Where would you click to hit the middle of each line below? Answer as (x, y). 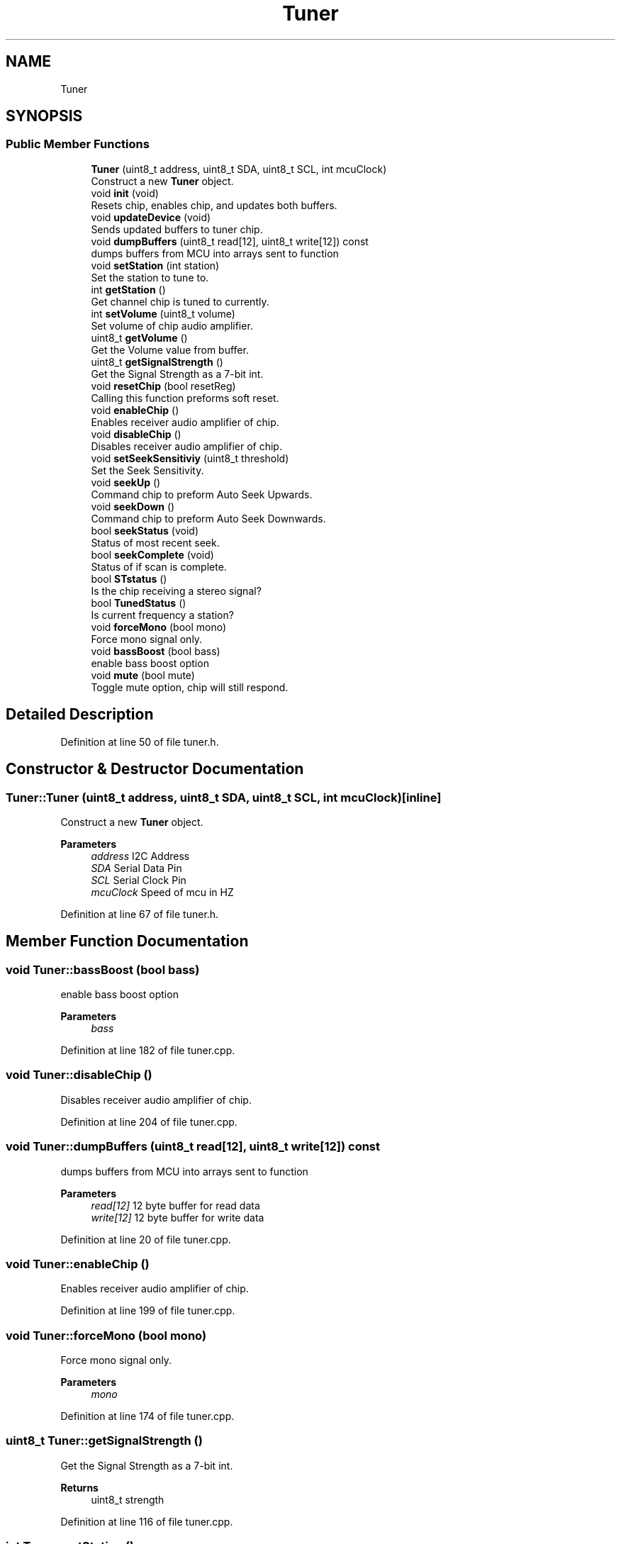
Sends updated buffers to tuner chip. (177, 229)
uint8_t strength (128, 1499)
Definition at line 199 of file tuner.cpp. (148, 1311)
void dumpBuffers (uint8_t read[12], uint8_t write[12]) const (230, 241)
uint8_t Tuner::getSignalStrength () (104, 1441)
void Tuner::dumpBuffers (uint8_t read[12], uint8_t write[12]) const (193, 1147)
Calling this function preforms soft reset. (185, 398)
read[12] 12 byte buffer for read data (175, 1205)
